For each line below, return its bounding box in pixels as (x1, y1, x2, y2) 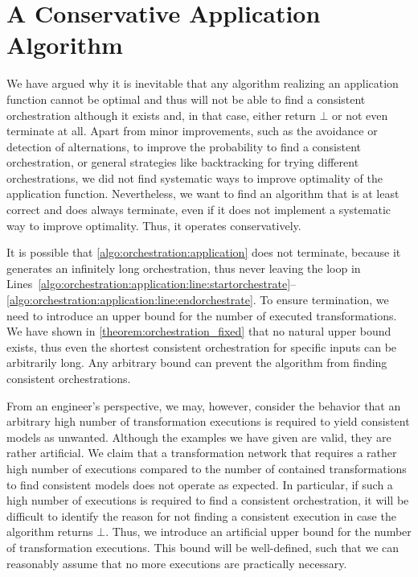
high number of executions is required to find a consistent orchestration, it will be (6, 492, 409, 509)
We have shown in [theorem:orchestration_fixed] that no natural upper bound (6, 323, 391, 340)
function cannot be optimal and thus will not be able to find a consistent (6, 90, 366, 107)
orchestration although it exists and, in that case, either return (6, 106, 316, 123)
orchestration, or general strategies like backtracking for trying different (6, 154, 359, 171)
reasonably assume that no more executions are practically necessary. (6, 554, 347, 571)
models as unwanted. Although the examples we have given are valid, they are (6, 428, 391, 445)
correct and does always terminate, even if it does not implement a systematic (6, 201, 391, 218)
